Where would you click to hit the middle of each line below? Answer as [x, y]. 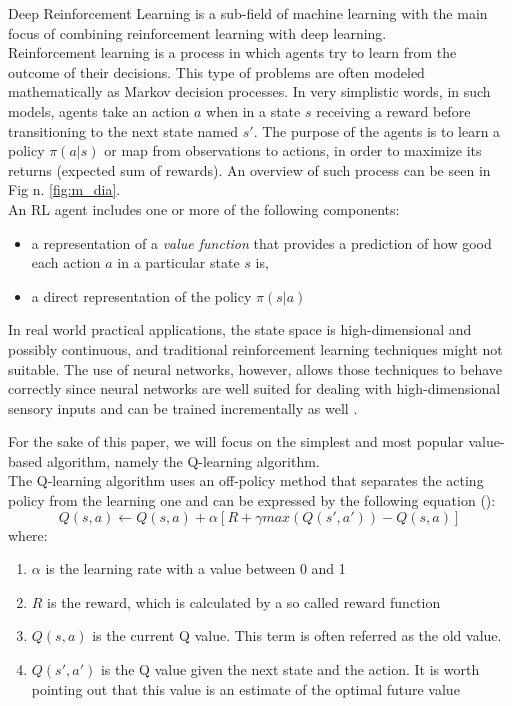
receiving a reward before [393, 110]
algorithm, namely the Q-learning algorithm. [183, 460]
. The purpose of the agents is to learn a [377, 130]
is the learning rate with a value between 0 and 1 [195, 568]
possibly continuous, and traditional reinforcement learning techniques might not [255, 348]
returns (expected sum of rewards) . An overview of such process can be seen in [249, 169]
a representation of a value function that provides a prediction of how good [261, 242]
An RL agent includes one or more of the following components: [204, 208]
